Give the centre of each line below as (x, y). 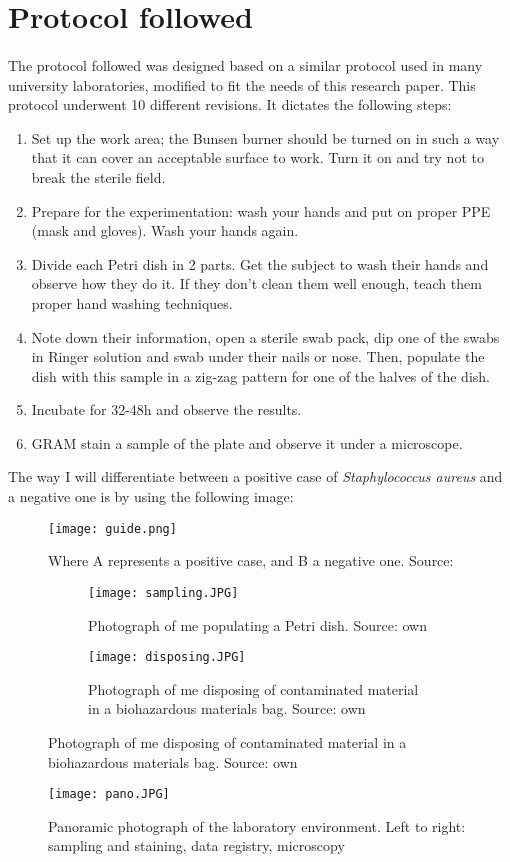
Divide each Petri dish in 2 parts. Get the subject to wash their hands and (260, 263)
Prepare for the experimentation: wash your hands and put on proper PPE (261, 210)
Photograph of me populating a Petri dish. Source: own (257, 624)
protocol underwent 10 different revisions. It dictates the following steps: (230, 104)
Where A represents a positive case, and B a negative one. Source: (251, 560)
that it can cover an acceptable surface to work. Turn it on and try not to (257, 157)
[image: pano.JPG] (109, 794)
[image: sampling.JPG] (163, 592)
